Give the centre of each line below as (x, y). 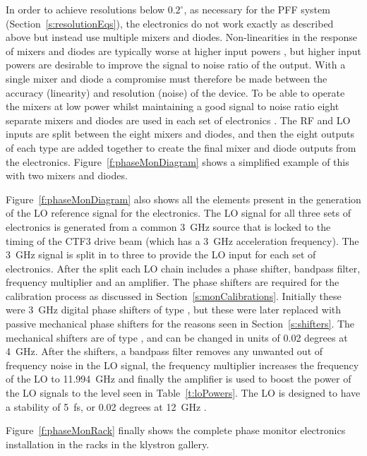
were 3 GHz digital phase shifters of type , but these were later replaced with (174, 310)
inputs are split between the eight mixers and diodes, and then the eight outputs (180, 134)
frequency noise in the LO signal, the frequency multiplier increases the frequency (182, 365)
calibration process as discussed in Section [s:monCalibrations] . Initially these (174, 295)
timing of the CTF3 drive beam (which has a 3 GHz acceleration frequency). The (182, 240)
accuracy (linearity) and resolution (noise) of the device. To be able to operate (175, 92)
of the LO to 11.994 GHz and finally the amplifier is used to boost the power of (179, 379)
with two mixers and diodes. (67, 175)
